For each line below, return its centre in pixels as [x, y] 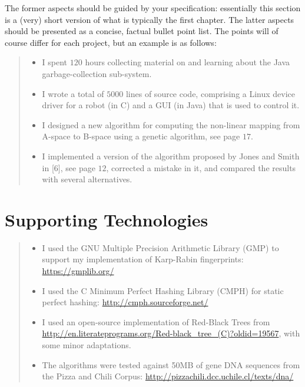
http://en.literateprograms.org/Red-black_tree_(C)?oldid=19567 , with [171, 333]
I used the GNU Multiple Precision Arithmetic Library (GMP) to [160, 247]
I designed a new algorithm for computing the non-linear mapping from [171, 124]
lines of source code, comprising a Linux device [210, 93]
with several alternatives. [87, 179]
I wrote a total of [73, 93]
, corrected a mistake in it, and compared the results [201, 167]
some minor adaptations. [87, 345]
